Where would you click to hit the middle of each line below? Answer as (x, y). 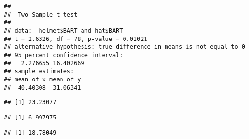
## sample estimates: (39, 71)
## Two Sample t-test (41, 14)
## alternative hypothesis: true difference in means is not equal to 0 (124, 47)
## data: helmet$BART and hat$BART (63, 30)
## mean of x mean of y (42, 79)
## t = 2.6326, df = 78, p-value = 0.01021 (76, 39)
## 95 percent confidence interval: (63, 55)
